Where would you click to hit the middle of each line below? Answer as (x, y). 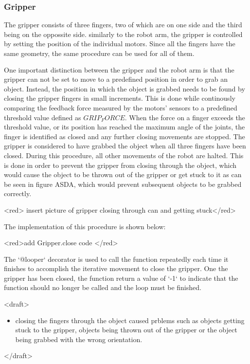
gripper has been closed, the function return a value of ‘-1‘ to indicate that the (121, 278)
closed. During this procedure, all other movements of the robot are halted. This (124, 155)
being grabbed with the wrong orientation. (79, 339)
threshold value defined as (43, 117)
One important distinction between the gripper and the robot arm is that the (119, 69)
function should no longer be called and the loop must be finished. (103, 287)
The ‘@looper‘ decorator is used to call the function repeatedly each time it (116, 259)
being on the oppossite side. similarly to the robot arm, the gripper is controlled (123, 34)
